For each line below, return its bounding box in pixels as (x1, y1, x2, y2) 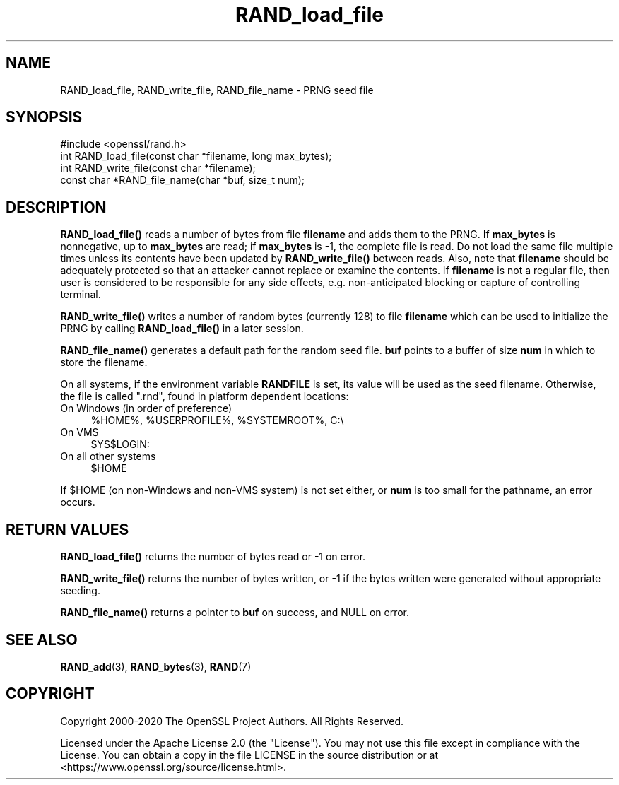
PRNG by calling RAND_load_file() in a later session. (60, 322, 304, 335)
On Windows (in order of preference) (60, 402, 232, 415)
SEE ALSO (6, 630, 78, 649)
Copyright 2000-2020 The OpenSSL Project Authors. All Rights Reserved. (60, 714, 404, 727)
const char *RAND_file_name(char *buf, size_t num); (60, 174, 305, 187)
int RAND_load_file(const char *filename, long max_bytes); (60, 150, 332, 163)
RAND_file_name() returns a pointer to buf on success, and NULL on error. (60, 606, 410, 619)
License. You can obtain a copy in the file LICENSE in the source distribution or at (60, 748, 439, 761)
